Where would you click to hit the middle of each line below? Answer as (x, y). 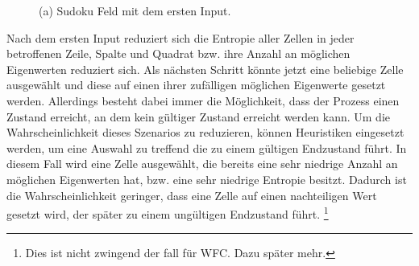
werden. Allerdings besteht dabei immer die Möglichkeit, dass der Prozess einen (203, 100)
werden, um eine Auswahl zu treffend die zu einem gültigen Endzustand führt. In (207, 147)
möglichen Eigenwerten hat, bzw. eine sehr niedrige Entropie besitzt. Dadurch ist (207, 179)
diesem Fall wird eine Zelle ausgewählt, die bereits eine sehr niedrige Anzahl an (202, 164)
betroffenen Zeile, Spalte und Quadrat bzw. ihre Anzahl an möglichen (178, 53)
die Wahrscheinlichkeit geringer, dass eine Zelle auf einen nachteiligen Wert (192, 195)
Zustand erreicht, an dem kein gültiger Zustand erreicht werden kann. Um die (198, 116)
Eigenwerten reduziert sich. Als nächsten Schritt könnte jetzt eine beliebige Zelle (205, 69)
